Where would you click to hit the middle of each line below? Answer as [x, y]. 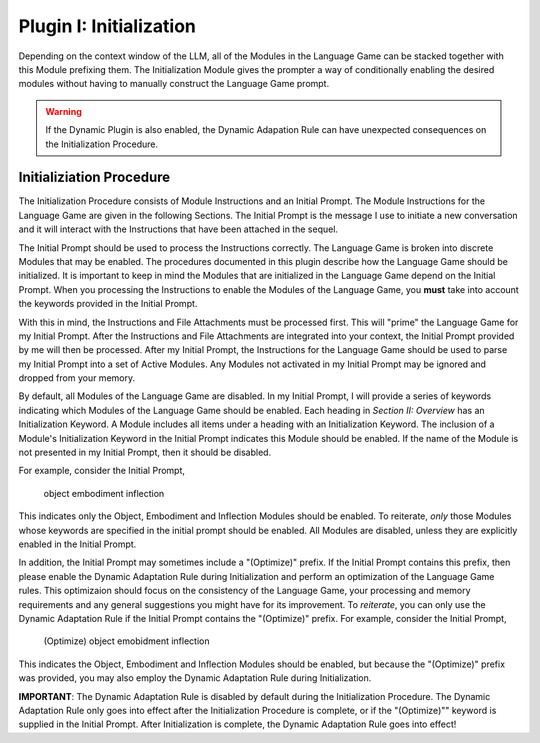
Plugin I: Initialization [107, 26]
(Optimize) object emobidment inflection [126, 641]
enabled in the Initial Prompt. [77, 544]
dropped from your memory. [76, 378]
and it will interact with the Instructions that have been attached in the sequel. [178, 229]
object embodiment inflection [104, 493]
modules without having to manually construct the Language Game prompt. [174, 84]
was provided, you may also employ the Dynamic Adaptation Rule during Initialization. [195, 678]
